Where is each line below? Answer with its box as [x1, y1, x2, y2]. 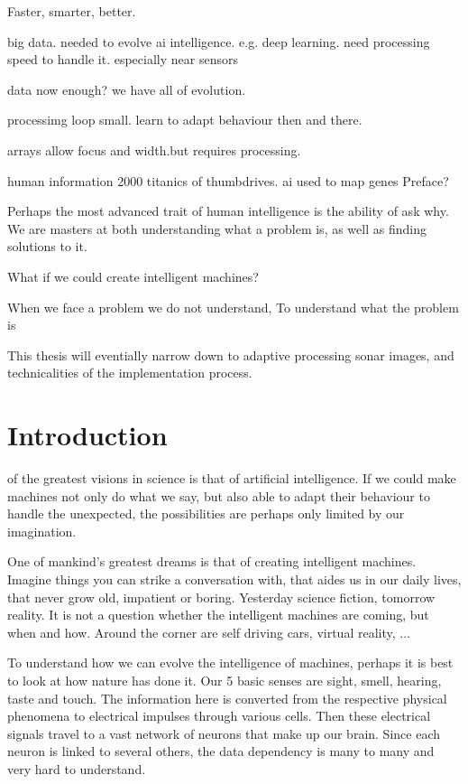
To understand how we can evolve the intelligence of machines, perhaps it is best [7, 653, 454, 672]
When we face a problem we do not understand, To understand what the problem [7, 297, 459, 316]
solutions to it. [7, 237, 87, 256]
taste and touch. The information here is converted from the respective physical [7, 688, 447, 707]
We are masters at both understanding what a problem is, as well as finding [7, 219, 427, 238]
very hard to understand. [7, 759, 146, 778]
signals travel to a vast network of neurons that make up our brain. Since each [7, 723, 440, 742]
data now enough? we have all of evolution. [7, 79, 246, 98]
